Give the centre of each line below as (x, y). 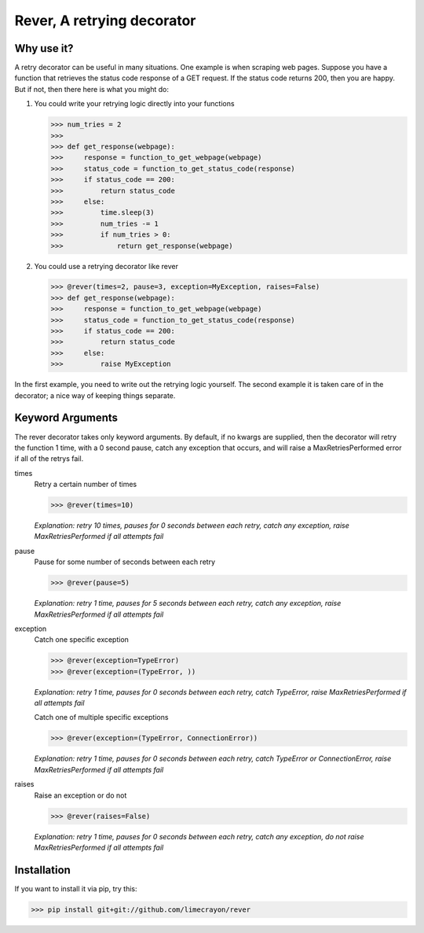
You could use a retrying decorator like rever (106, 266)
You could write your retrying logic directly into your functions (134, 104)
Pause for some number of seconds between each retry (125, 562)
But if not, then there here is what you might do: (91, 89)
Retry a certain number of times (86, 485)
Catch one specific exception (82, 640)
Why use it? (44, 48)
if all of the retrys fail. (49, 459)
